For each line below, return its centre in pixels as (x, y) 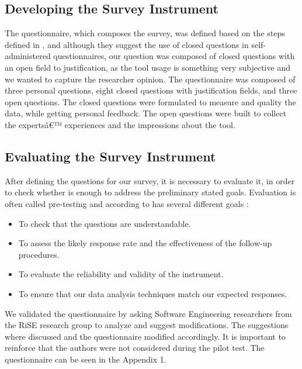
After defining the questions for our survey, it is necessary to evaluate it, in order (150, 180)
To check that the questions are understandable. (105, 223)
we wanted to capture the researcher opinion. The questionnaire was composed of (150, 79)
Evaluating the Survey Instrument (110, 156)
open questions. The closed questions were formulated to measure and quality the (150, 101)
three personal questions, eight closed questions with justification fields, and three (151, 90)
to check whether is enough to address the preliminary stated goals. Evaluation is (150, 192)
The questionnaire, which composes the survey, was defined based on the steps (145, 33)
